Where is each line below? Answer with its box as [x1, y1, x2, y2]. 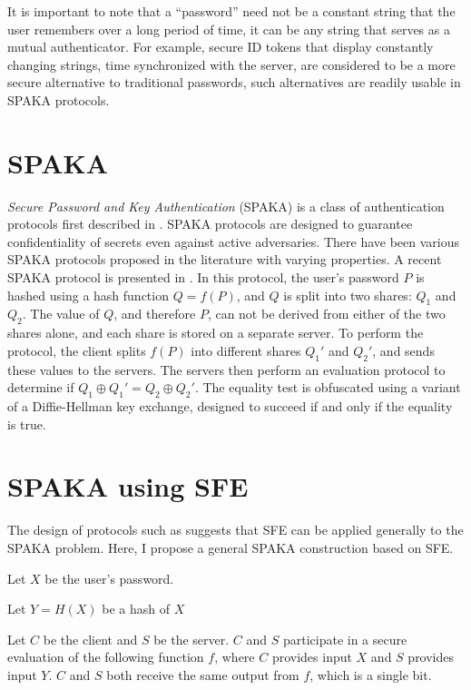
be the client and [43, 629, 138, 648]
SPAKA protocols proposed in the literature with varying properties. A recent [7, 250, 442, 269]
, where [214, 647, 255, 666]
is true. [7, 414, 46, 433]
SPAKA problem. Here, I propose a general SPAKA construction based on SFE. [7, 537, 454, 557]
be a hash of [102, 599, 170, 618]
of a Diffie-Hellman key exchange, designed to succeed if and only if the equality [7, 397, 453, 416]
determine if [7, 378, 74, 397]
